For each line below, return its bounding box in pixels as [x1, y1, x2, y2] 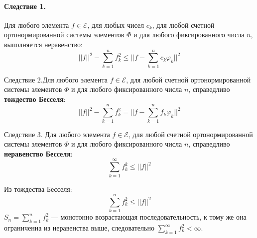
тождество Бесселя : [4, 93, 66, 104]
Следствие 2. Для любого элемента [4, 74, 108, 84]
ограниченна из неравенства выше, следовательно [4, 223, 154, 233]
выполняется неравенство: [4, 39, 83, 49]
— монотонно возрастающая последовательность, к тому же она [51, 212, 247, 222]
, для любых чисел [87, 19, 144, 30]
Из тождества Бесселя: [4, 183, 72, 194]
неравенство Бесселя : [4, 148, 73, 159]
